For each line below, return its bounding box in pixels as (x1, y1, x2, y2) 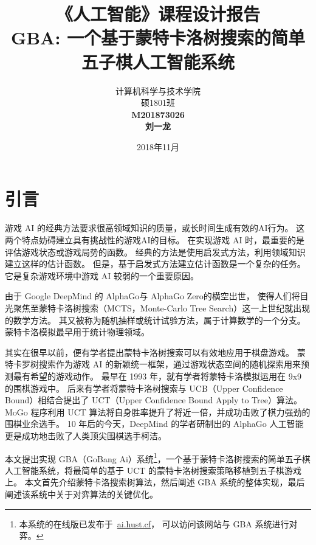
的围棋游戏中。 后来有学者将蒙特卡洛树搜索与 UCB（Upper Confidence (5, 381, 283, 394)
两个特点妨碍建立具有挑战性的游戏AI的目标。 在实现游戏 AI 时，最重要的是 (5, 234, 305, 246)
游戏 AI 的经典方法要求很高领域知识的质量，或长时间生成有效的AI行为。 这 (5, 221, 305, 234)
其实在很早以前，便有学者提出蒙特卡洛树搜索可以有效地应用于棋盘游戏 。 (5, 345, 294, 358)
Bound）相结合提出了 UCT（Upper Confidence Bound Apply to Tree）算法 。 (5, 394, 302, 406)
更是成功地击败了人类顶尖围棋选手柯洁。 (5, 429, 167, 442)
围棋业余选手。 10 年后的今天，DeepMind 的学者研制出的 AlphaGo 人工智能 (5, 417, 304, 430)
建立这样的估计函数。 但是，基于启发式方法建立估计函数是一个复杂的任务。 (5, 257, 306, 270)
